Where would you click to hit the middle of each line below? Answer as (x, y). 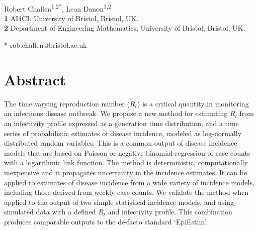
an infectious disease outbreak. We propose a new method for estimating (116, 113)
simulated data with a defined (50, 212)
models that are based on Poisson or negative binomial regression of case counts (127, 152)
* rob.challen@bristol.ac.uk (46, 45)
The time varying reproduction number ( (67, 103)
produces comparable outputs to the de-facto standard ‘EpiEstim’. (106, 221)
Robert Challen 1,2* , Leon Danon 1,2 (58, 8)
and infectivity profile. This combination (170, 212)
